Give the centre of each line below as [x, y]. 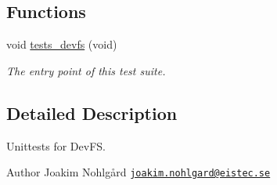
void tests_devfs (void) [62, 44]
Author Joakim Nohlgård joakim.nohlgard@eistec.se [138, 172]
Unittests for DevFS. [56, 145]
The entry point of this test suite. [86, 70]
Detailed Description [92, 112]
